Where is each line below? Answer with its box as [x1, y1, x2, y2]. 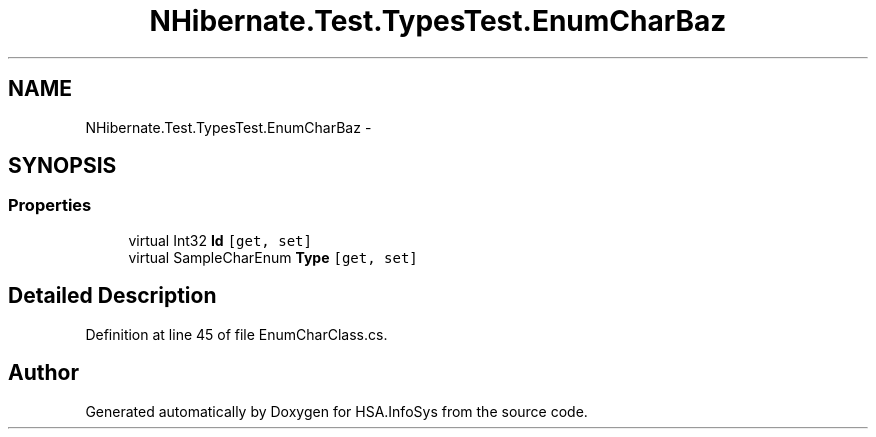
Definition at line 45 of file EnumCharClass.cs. [85, 325, 388, 343]
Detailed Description [8, 283, 217, 309]
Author [8, 360, 79, 386]
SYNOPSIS [8, 153, 117, 179]
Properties [8, 195, 92, 216]
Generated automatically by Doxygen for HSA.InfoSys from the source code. [85, 402, 588, 420]
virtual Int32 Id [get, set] [128, 231, 312, 249]
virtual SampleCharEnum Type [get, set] [128, 248, 418, 266]
